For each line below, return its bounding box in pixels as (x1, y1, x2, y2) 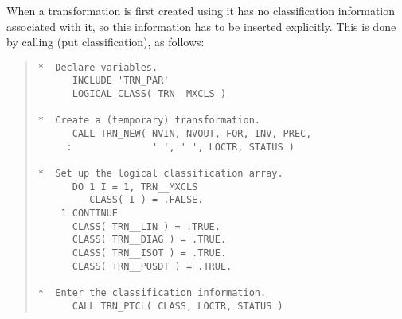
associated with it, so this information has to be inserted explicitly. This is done (6, 18, 396, 34)
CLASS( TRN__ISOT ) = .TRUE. (72, 247, 227, 259)
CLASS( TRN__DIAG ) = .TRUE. (72, 234, 227, 246)
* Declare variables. (37, 61, 158, 73)
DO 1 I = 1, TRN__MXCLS (72, 181, 198, 193)
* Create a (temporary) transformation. (37, 115, 260, 126)
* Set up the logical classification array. (37, 168, 283, 180)
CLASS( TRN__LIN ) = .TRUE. (72, 220, 221, 232)
